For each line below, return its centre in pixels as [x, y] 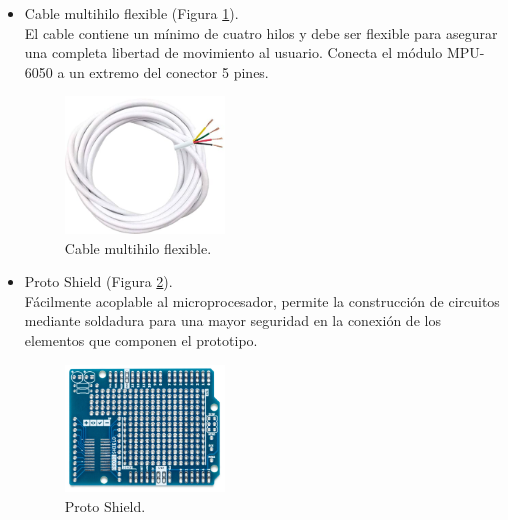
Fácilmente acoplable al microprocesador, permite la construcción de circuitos [262, 300]
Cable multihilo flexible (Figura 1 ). [131, 13]
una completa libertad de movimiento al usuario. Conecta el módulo [233, 52]
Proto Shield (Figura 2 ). [98, 281]
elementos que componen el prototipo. [141, 340]
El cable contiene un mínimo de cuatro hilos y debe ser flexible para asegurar [261, 32]
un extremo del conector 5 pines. [169, 71]
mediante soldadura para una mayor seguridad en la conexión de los [232, 320]
